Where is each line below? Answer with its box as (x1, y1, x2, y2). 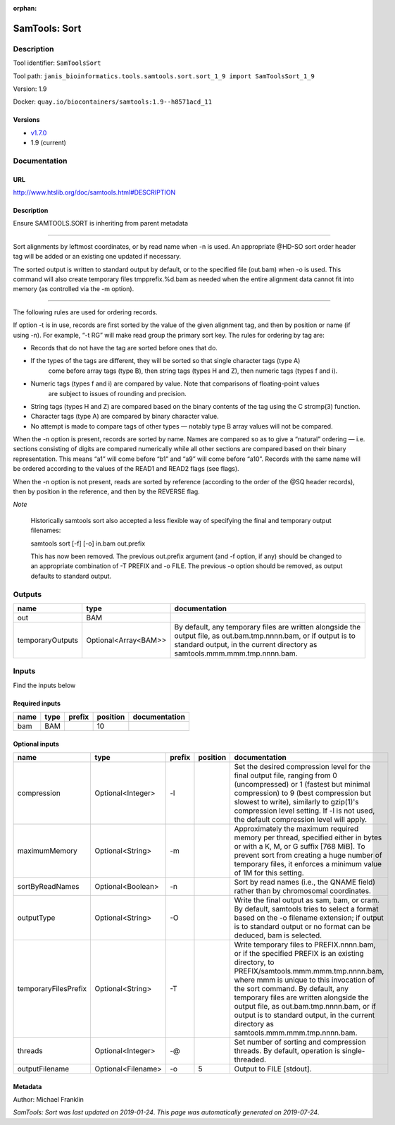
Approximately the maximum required (234, 824, 359, 834)
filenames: (30, 526, 61, 535)
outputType (17, 913, 56, 923)
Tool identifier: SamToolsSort (13, 59, 101, 67)
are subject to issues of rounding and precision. (48, 389, 187, 398)
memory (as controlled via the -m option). (13, 285, 134, 293)
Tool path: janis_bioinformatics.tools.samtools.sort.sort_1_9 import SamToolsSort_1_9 (13, 71, 315, 80)
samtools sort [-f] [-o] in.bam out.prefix (30, 539, 146, 548)
